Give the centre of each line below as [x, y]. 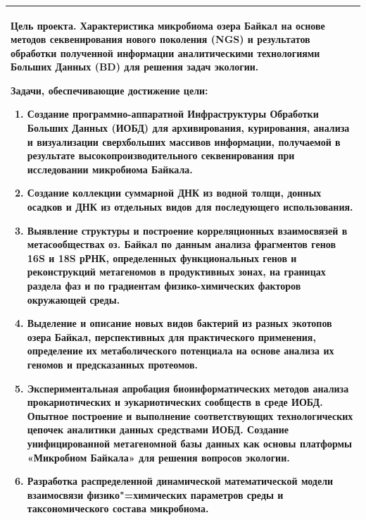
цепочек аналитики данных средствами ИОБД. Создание [158, 429]
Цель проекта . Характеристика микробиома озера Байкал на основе [168, 25]
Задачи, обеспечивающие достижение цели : [109, 90]
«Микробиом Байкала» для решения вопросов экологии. [158, 457]
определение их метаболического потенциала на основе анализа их [181, 351]
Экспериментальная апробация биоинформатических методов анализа [188, 388]
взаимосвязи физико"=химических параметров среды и [155, 494]
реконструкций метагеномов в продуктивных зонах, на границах [176, 272]
